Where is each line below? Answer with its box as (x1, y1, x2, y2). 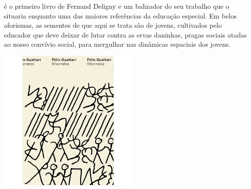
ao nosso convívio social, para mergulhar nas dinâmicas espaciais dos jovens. (4, 39, 231, 49)
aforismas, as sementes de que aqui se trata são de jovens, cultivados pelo (4, 20, 222, 30)
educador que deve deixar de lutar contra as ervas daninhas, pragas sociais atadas (4, 29, 247, 39)
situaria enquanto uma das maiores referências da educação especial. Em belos (4, 10, 237, 20)
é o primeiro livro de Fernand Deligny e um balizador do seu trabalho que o (4, 1, 229, 11)
